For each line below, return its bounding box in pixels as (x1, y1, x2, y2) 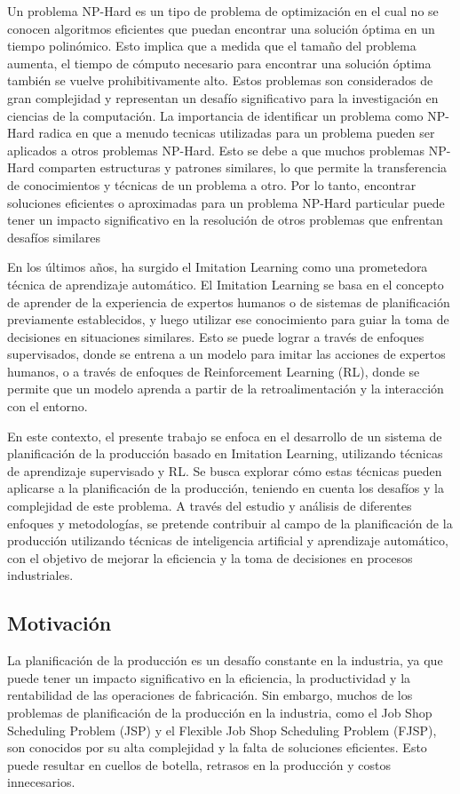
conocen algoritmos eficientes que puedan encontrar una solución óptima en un (7, 19, 435, 37)
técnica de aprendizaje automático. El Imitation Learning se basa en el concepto (7, 274, 444, 293)
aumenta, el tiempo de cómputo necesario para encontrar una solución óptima (7, 53, 432, 72)
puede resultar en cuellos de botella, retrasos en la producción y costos (7, 755, 391, 774)
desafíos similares (7, 227, 100, 246)
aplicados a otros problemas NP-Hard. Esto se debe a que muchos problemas (7, 140, 425, 159)
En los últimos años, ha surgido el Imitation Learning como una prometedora (7, 258, 428, 276)
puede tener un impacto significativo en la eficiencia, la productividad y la (7, 668, 411, 687)
